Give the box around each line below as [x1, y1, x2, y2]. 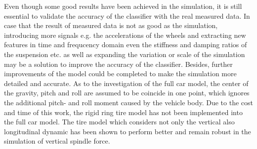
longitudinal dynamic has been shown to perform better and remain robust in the [4, 126, 251, 136]
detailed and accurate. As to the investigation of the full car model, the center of [4, 78, 249, 88]
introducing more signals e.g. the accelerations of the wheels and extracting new [4, 30, 246, 40]
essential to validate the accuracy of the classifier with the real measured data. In [4, 10, 250, 21]
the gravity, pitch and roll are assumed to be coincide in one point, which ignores [4, 88, 250, 98]
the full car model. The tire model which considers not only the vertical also [4, 117, 235, 127]
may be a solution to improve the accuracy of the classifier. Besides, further [4, 59, 233, 69]
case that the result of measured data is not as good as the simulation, [4, 20, 218, 30]
